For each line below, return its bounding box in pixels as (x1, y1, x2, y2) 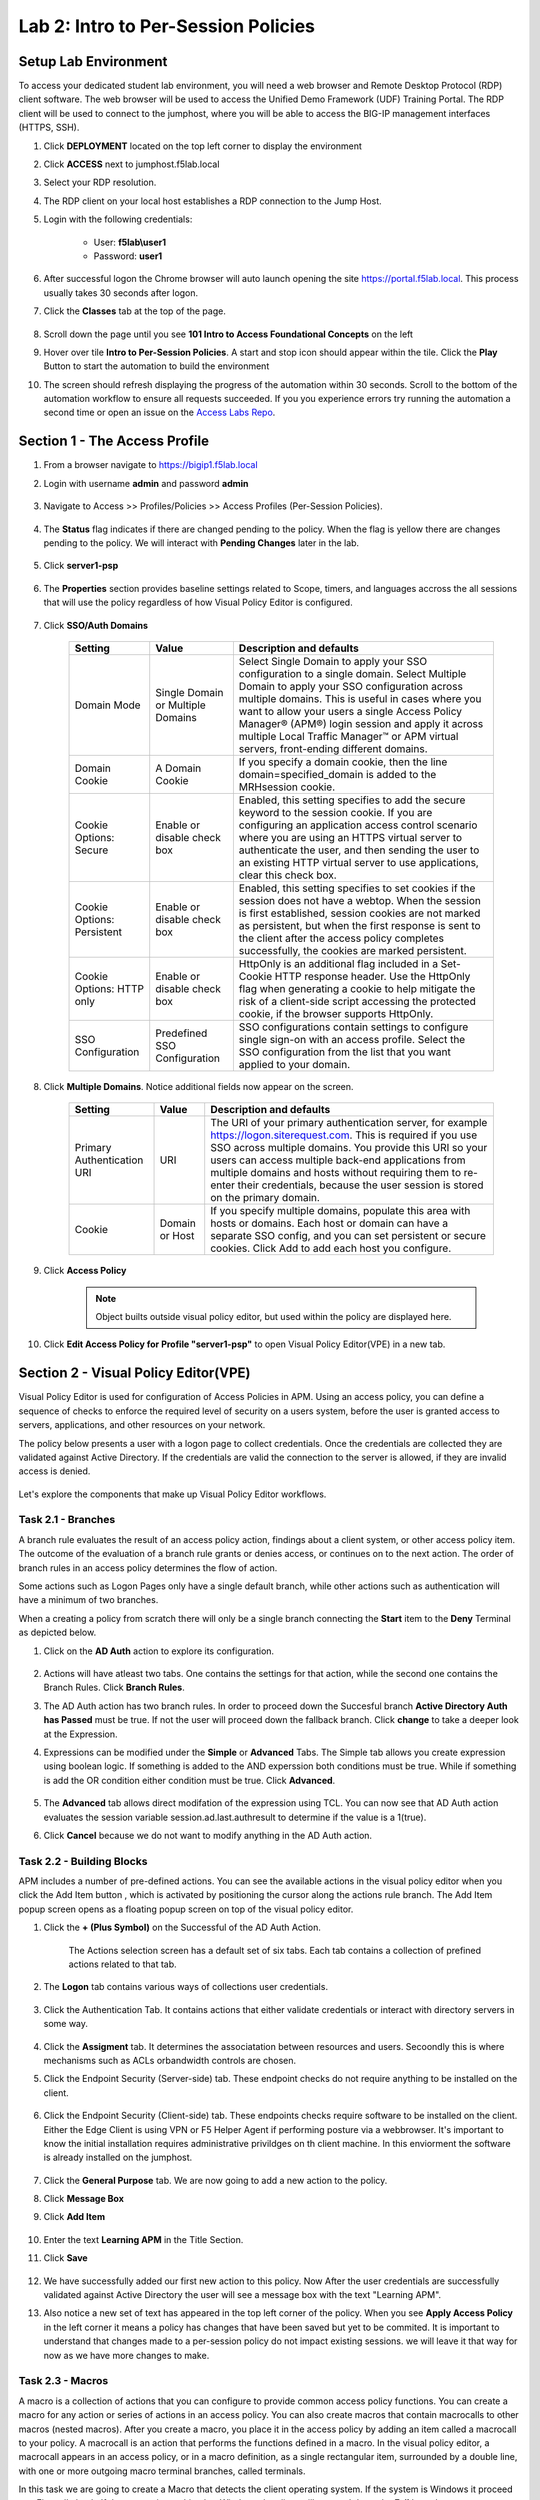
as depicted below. (18, 1626, 97, 1639)
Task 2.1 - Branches (18, 1513, 116, 1527)
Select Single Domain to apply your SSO (238, 654, 428, 668)
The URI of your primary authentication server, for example (210, 1116, 488, 1130)
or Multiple (155, 698, 207, 712)
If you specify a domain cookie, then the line (238, 755, 448, 769)
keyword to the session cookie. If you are (238, 805, 433, 819)
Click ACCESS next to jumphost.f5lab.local (43, 158, 220, 170)
